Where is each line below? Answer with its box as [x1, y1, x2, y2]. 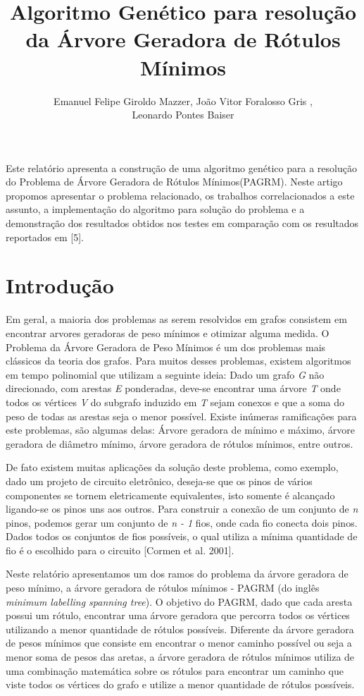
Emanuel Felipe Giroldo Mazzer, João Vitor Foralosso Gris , [54, 93, 313, 108]
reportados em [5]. [6, 229, 84, 244]
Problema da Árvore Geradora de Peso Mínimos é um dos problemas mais [6, 339, 326, 354]
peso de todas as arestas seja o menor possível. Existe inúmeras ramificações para [6, 408, 357, 423]
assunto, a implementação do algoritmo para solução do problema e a [6, 202, 305, 216]
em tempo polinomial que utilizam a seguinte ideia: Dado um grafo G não [6, 367, 325, 381]
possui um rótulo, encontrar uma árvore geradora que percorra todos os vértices [6, 608, 350, 623]
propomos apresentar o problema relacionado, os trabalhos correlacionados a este [6, 188, 355, 202]
